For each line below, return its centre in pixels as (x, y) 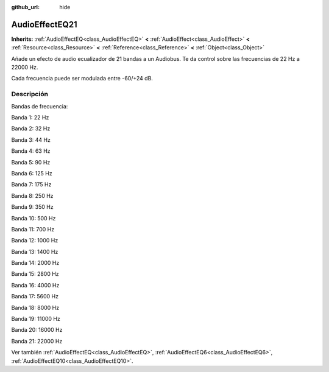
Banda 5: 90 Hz (31, 162)
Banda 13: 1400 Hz (35, 251)
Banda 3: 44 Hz (31, 139)
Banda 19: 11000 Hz (36, 319)
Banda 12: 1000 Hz (35, 240)
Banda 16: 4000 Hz (35, 285)
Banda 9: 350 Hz (33, 207)
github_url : (25, 7)
